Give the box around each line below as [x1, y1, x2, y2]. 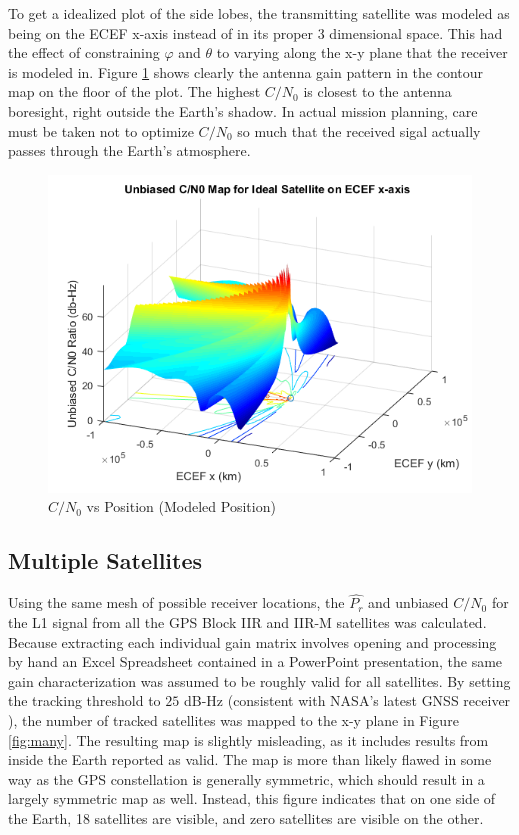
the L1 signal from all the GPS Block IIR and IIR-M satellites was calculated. [8, 611, 487, 632]
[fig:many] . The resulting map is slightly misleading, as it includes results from [8, 729, 489, 750]
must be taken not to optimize [8, 120, 194, 141]
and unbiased [368, 592, 449, 613]
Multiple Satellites [8, 545, 203, 576]
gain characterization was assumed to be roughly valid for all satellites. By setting [8, 670, 511, 691]
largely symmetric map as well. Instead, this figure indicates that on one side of [8, 788, 496, 809]
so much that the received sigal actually [237, 120, 481, 141]
